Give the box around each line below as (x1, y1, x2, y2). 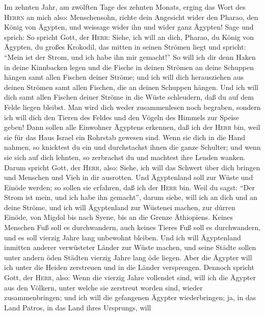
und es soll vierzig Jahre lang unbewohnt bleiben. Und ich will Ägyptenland (4, 232, 241, 242)
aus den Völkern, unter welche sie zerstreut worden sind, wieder (4, 282, 203, 292)
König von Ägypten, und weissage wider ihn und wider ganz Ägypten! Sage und (4, 21, 254, 32)
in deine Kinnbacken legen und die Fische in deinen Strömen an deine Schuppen (4, 61, 254, 72)
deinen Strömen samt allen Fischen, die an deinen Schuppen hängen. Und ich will (4, 81, 258, 92)
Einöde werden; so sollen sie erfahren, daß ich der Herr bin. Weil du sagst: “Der (4, 182, 255, 192)
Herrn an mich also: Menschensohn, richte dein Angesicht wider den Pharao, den (4, 11, 258, 22)
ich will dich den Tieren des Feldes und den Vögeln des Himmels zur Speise (4, 111, 240, 122)
